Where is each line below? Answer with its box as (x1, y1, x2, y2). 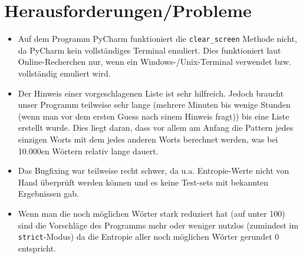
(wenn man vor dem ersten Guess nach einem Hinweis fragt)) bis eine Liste (18, 110, 289, 122)
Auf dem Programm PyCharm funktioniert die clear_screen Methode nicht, (18, 32, 297, 45)
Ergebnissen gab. (18, 187, 79, 200)
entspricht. (18, 242, 57, 254)
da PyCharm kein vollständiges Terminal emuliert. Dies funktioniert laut (18, 44, 281, 56)
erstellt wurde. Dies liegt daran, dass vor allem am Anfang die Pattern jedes (18, 121, 294, 134)
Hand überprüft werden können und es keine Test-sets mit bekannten (18, 176, 269, 188)
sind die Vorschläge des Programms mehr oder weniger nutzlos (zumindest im (18, 219, 299, 231)
